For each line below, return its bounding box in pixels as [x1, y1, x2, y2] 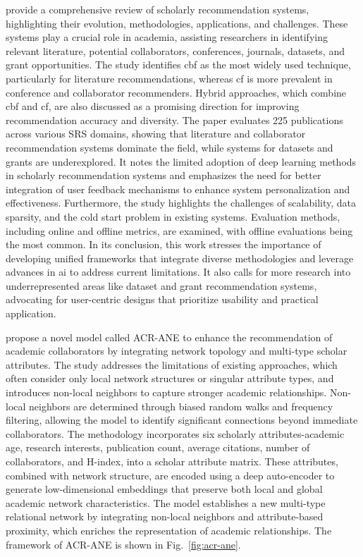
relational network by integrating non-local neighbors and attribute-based [6, 509, 324, 524]
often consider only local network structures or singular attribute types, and [6, 371, 334, 386]
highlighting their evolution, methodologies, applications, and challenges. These [6, 16, 348, 30]
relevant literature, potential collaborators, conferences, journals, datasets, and [6, 43, 345, 58]
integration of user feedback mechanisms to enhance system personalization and [6, 181, 350, 196]
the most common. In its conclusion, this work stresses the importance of [6, 237, 321, 252]
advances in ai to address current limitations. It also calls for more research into [6, 264, 351, 279]
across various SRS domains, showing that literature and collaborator [6, 126, 306, 141]
